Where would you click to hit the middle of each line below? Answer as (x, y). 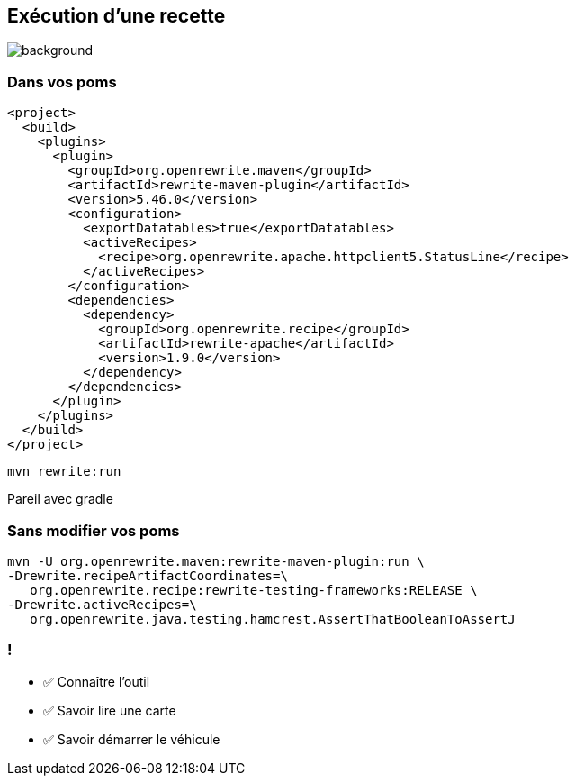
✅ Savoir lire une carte (110, 710)
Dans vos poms (62, 82)
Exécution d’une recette (117, 16)
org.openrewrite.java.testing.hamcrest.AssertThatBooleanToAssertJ (273, 619)
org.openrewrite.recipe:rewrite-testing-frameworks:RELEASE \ (254, 590)
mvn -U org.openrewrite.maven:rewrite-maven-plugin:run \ (216, 561)
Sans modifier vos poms (94, 530)
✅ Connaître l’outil (97, 681)
